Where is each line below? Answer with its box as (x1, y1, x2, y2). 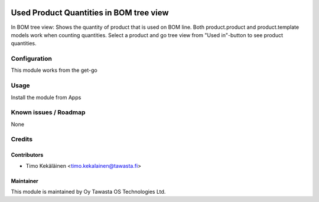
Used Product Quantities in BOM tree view (11, 8, 169, 18)
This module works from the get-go (11, 67, 97, 74)
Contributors (11, 151, 44, 158)
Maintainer (11, 177, 38, 184)
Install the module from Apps (11, 94, 82, 101)
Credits (11, 135, 32, 144)
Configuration (11, 55, 53, 63)
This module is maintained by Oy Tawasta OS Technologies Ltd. (11, 188, 166, 196)
